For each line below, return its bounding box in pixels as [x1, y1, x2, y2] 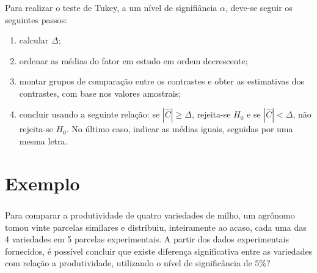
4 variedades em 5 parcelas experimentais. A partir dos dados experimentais [5, 233, 289, 245]
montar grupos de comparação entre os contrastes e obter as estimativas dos [19, 75, 305, 88]
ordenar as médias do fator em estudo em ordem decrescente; [19, 54, 248, 67]
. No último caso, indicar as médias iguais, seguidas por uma [66, 122, 293, 135]
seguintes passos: [5, 13, 67, 26]
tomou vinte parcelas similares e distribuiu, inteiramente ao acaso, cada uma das [5, 220, 307, 233]
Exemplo [5, 170, 80, 195]
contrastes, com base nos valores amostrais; [19, 86, 181, 99]
